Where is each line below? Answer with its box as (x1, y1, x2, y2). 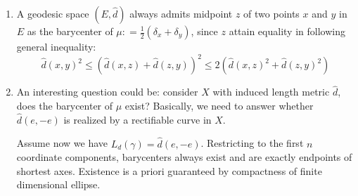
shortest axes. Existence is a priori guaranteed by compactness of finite (16, 163, 322, 178)
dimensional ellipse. (16, 177, 101, 192)
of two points (243, 6, 300, 20)
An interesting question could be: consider (16, 84, 198, 99)
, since (191, 24, 218, 38)
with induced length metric (212, 84, 330, 99)
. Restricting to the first (200, 136, 304, 150)
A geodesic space (16, 6, 89, 20)
